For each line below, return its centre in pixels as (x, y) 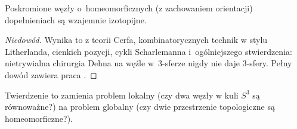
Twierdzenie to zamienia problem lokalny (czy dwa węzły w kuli (122, 95)
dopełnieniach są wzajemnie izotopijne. (76, 19)
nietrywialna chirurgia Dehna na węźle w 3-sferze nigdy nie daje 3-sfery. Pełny (148, 63)
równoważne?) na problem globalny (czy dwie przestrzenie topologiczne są (140, 107)
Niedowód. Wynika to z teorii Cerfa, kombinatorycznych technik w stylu (136, 40)
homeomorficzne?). (39, 118)
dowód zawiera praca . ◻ (51, 74)
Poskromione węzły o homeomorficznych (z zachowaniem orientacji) (129, 8)
